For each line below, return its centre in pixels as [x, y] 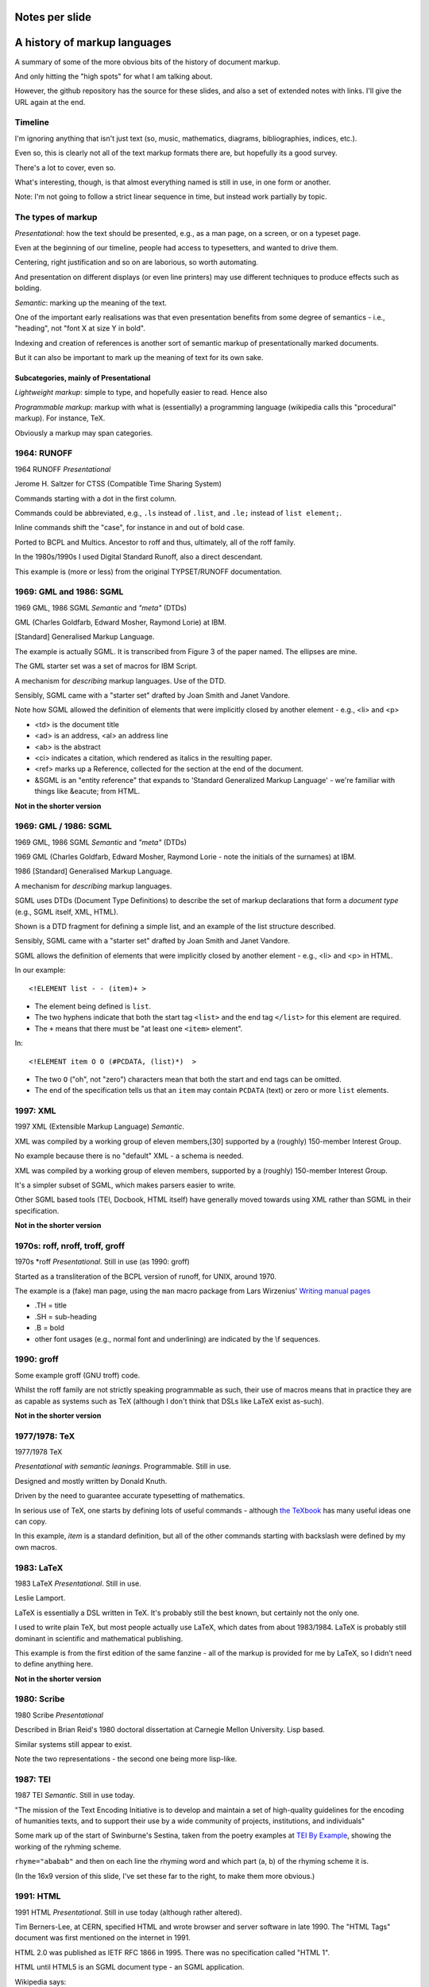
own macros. [36, 1547]
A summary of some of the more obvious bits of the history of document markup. [148, 62]
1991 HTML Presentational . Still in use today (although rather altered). [128, 1912]
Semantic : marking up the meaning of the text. [91, 303]
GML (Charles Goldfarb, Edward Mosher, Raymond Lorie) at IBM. [120, 622]
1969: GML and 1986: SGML [69, 592]
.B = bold [50, 1328]
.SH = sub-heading [66, 1316]
